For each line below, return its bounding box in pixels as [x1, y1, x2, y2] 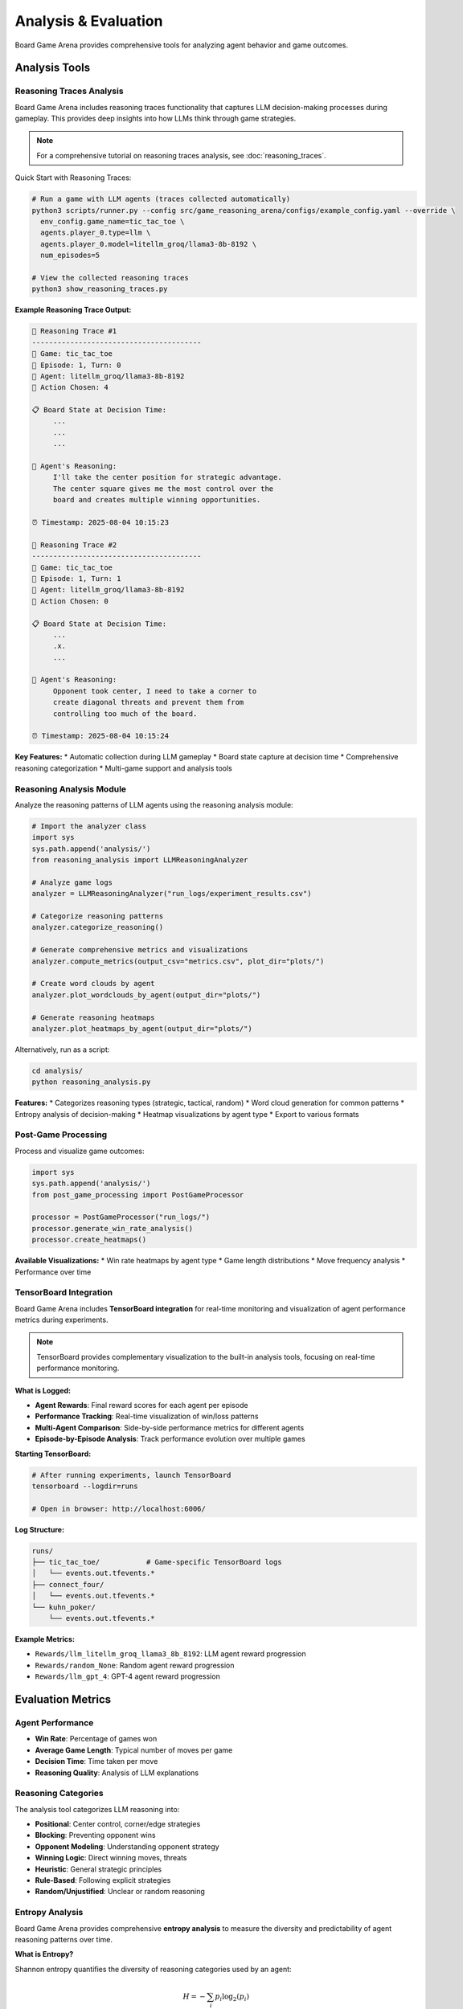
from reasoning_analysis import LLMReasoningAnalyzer [31, 856, 248, 865]
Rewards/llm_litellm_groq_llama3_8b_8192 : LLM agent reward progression [35, 1649, 306, 1659]
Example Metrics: [14, 1635, 76, 1644]
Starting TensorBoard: [14, 1449, 92, 1459]
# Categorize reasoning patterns [31, 912, 164, 921]
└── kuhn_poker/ [31, 1602, 96, 1611]
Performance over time [14, 1266, 92, 1277]
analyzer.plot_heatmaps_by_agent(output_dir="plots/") [31, 1024, 252, 1033]
